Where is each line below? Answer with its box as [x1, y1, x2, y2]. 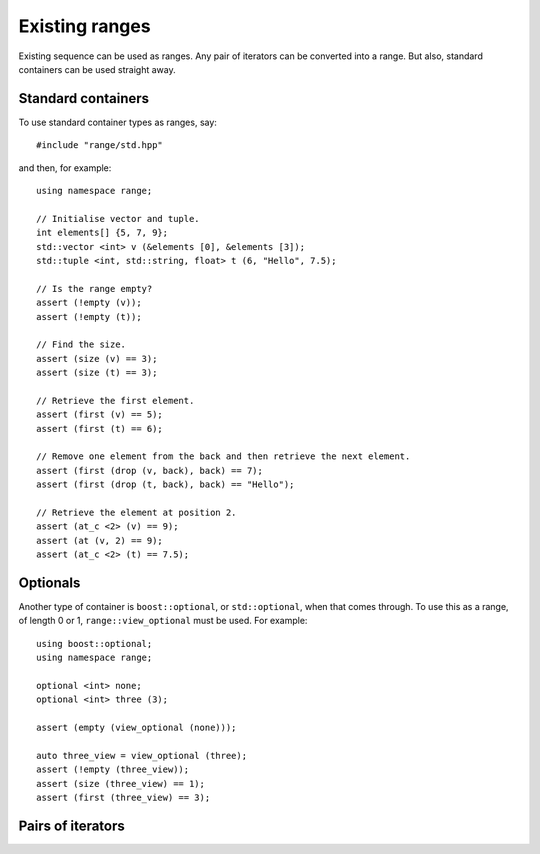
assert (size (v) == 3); [36, 353, 158, 364]
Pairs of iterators [18, 817, 125, 834]
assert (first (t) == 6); [36, 423, 164, 434]
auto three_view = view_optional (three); [36, 750, 248, 761]
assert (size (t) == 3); [36, 367, 158, 379]
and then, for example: [18, 161, 112, 174]
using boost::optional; [36, 638, 153, 649]
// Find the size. [36, 339, 127, 350]
